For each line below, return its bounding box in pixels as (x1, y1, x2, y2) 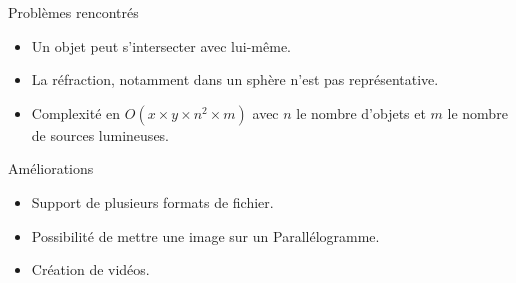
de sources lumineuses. (31, 124, 170, 145)
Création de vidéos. (31, 259, 150, 280)
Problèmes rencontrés (8, 2, 139, 22)
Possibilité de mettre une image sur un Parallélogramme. (31, 225, 380, 246)
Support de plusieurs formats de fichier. (31, 191, 274, 212)
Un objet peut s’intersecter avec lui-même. (31, 35, 291, 56)
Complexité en (31, 102, 121, 123)
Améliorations (8, 158, 94, 179)
